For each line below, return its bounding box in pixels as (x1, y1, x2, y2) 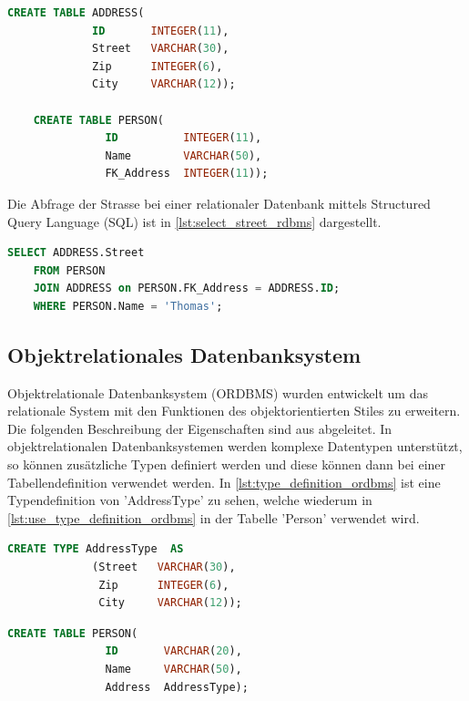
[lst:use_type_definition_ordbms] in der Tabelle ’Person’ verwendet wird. (7, 508, 420, 527)
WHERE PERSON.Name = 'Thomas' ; (33, 299, 223, 313)
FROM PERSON (33, 263, 106, 277)
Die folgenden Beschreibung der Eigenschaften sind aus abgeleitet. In (7, 418, 393, 438)
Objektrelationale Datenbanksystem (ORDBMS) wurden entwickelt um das (7, 383, 428, 402)
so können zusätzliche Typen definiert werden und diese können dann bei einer (7, 455, 446, 474)
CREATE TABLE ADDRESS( (7, 6, 145, 19)
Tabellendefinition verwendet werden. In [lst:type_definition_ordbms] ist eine (7, 472, 441, 491)
